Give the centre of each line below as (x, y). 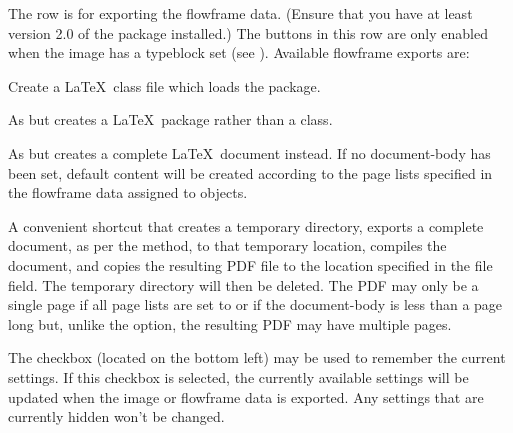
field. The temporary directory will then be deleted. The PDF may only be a (243, 284)
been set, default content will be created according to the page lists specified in (250, 172)
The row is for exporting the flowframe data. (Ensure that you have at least (240, 13)
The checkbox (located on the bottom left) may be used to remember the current (257, 357)
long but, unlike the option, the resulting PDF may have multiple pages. (230, 323)
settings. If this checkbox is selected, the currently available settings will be (238, 376)
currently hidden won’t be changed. (116, 416)
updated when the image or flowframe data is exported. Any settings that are (246, 396)
